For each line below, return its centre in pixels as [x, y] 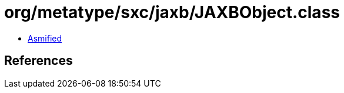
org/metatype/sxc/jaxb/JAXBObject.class [172, 12]
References [39, 61]
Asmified [45, 38]
